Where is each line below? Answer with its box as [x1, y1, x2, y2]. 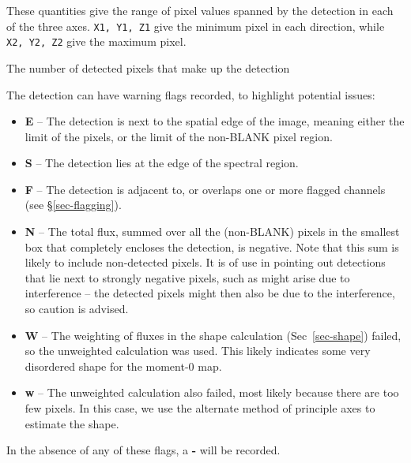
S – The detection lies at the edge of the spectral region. [25, 155, 299, 171]
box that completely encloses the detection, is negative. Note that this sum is [25, 238, 399, 255]
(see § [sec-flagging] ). [25, 196, 122, 213]
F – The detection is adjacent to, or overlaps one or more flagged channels [25, 181, 386, 197]
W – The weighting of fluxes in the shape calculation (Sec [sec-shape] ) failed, [25, 327, 402, 343]
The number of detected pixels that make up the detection [6, 59, 290, 76]
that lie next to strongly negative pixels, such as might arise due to [25, 269, 350, 286]
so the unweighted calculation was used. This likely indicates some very [25, 342, 371, 359]
